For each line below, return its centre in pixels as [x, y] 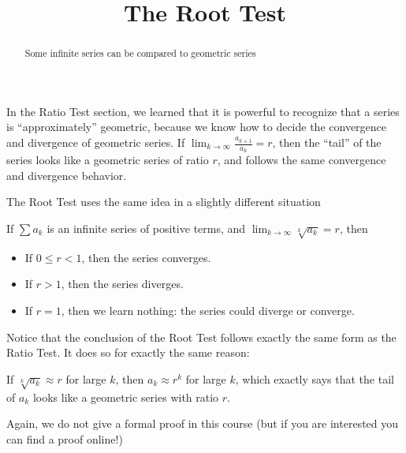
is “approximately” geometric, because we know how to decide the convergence [197, 127]
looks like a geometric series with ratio [126, 397]
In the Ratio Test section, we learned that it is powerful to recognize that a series [203, 111]
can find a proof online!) [65, 438]
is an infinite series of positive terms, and [146, 228]
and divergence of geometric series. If [96, 142]
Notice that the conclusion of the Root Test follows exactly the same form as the [201, 337]
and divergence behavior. [67, 175]
